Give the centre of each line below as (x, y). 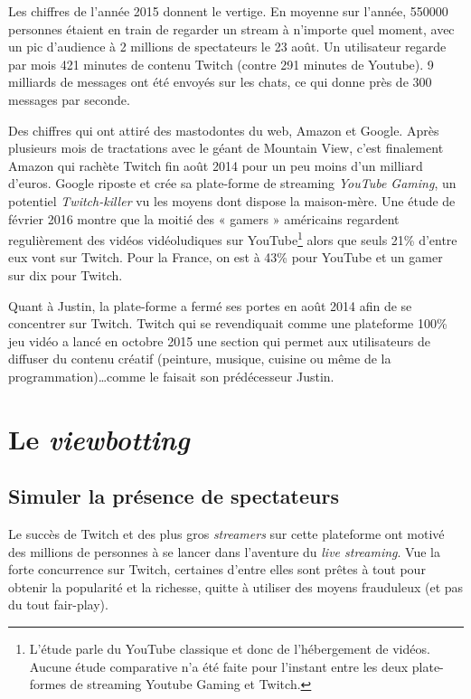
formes (47, 684)
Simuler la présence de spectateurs (174, 496)
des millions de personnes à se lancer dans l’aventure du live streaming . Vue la (225, 551)
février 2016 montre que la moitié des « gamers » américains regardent (204, 218)
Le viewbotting (99, 439)
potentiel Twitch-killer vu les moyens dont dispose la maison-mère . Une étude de (232, 200)
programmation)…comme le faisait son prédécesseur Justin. (171, 376)
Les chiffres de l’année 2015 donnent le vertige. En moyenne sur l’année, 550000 (228, 11)
